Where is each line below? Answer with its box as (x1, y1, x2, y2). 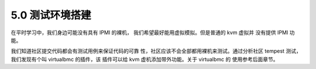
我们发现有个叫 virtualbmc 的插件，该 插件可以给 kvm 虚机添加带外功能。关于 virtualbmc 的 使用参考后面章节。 (11, 56, 279, 63)
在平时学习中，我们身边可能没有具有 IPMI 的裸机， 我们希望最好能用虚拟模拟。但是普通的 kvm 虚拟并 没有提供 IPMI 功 (11, 29, 295, 36)
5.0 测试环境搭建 (11, 9, 91, 21)
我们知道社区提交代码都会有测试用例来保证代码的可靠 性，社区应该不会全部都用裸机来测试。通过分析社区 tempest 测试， (11, 48, 301, 55)
